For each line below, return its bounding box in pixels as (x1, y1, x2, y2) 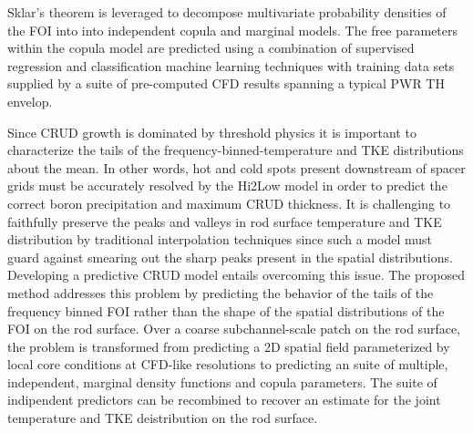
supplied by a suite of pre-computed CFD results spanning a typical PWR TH (7, 74, 445, 93)
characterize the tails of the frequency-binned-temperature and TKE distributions (7, 140, 464, 160)
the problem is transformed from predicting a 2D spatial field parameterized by (7, 336, 450, 356)
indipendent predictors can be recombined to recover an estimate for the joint (7, 390, 441, 409)
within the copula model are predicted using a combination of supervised (7, 38, 415, 57)
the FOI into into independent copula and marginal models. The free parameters (7, 20, 458, 39)
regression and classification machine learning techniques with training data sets (7, 56, 455, 75)
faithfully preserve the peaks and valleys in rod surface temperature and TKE (7, 211, 442, 231)
